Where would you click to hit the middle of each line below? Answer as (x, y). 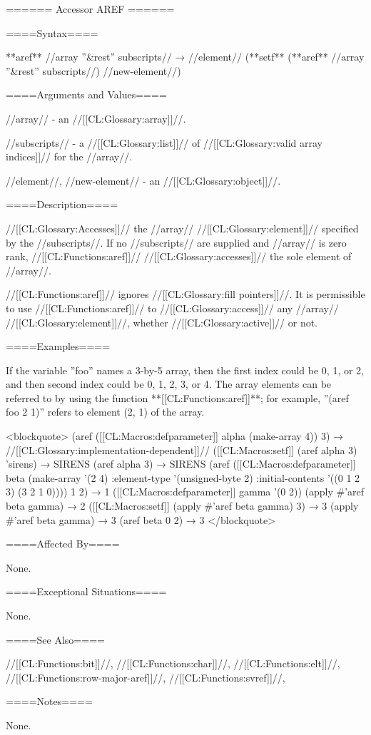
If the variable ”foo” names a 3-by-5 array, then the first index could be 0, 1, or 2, (185, 370)
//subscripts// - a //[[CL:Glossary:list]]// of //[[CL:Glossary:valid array (164, 142)
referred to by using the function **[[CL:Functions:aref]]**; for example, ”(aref (177, 397)
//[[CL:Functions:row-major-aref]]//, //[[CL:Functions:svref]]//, (146, 677)
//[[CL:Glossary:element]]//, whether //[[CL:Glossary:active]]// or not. (162, 322)
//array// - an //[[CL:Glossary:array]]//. (96, 118)
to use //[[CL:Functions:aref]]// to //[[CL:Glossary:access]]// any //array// (172, 308)
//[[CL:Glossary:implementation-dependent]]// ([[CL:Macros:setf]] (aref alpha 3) (182, 449)
